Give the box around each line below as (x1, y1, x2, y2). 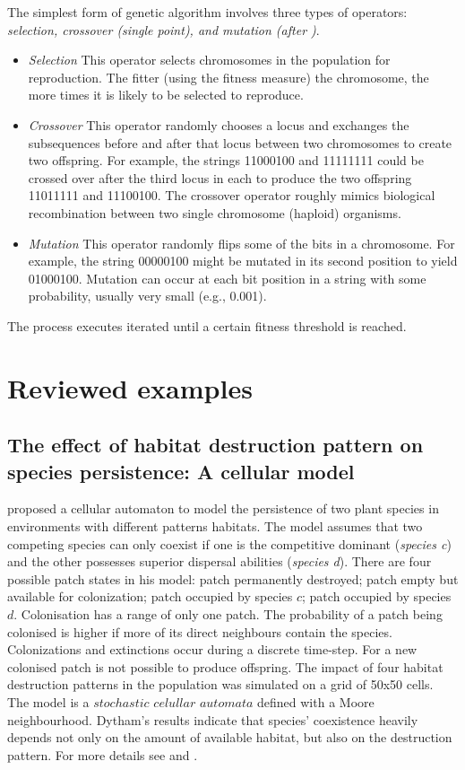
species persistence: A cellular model (7, 457, 355, 485)
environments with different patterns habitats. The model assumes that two (7, 517, 423, 536)
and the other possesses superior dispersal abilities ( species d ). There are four (7, 552, 432, 571)
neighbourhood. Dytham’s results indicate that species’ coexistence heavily (7, 710, 418, 729)
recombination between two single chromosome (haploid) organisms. (28, 203, 401, 222)
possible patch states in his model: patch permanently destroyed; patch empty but (7, 569, 459, 588)
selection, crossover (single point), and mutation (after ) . (7, 20, 320, 39)
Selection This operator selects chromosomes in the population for (28, 50, 391, 69)
